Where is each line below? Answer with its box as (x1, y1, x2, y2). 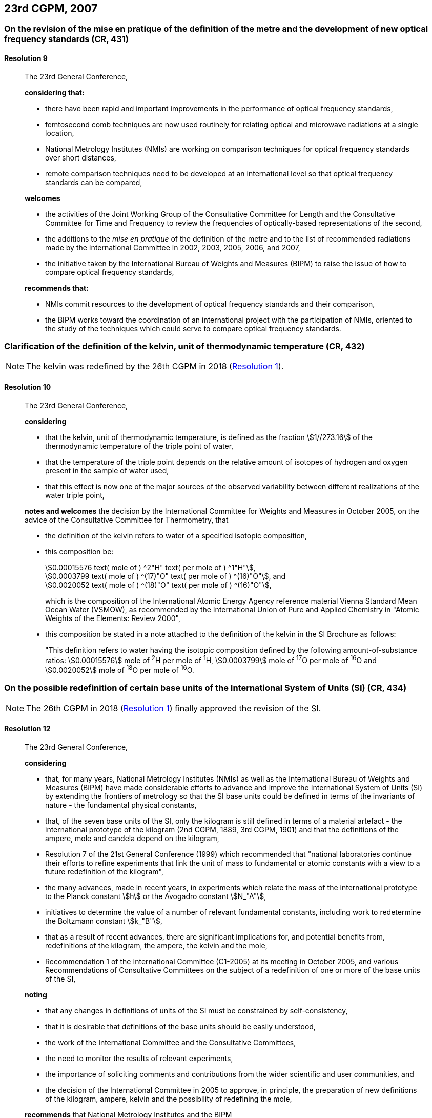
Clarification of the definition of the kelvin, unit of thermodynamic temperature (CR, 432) (4, 341, 365, 352)
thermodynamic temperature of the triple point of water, (45, 441, 234, 450)
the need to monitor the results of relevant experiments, (45, 1053, 233, 1063)
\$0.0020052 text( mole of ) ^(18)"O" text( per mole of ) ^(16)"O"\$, (45, 580, 272, 589)
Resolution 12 (4, 724, 51, 733)
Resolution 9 (4, 54, 48, 63)
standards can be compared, (45, 177, 142, 187)
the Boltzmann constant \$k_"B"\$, (45, 916, 162, 925)
